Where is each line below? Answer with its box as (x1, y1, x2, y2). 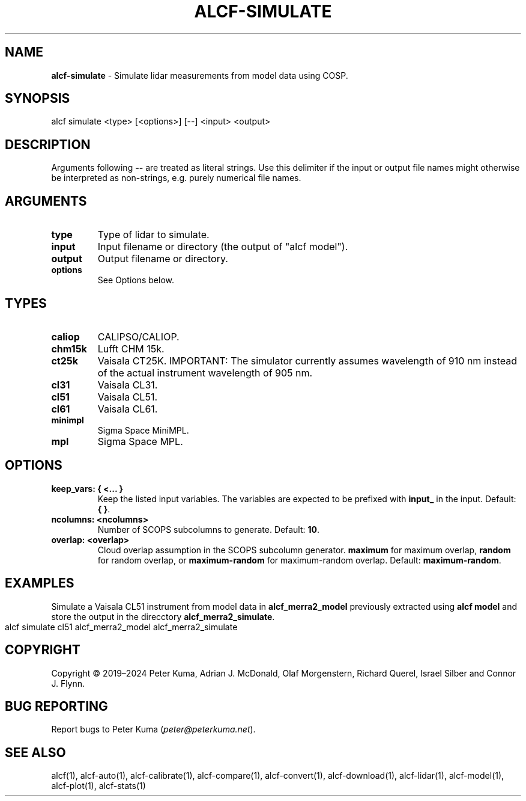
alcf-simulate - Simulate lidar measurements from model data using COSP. (51, 70, 348, 81)
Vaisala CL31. (97, 378, 158, 391)
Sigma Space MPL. (97, 435, 183, 447)
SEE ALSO (5, 744, 66, 760)
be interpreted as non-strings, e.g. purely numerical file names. (51, 173, 301, 183)
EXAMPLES (5, 575, 74, 591)
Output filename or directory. (97, 253, 228, 265)
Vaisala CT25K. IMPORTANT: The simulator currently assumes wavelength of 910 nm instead (97, 354, 517, 367)
